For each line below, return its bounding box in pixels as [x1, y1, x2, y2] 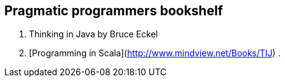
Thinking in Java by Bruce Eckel [29, 29, 158, 40]
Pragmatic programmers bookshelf [4, 3, 223, 18]
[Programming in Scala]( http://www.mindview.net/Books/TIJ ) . [29, 48, 281, 59]
